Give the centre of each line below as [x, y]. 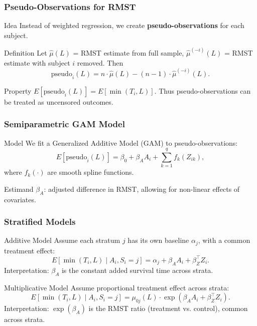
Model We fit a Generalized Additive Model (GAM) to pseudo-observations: [121, 142]
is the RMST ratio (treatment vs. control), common [168, 308]
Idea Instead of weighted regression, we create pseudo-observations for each [124, 25]
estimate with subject [37, 62]
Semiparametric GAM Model [65, 124]
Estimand [19, 189]
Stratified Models [40, 222]
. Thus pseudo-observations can [203, 90]
